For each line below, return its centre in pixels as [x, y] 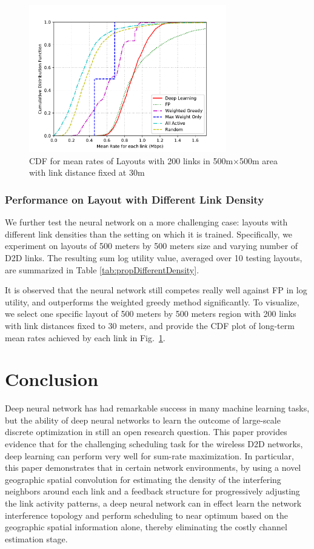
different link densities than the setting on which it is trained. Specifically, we [149, 234]
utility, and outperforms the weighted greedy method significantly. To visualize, [152, 301]
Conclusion [52, 379]
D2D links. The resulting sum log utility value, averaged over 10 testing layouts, [154, 257]
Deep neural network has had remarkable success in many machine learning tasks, [157, 408]
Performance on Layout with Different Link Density [135, 199]
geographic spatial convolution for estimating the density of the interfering [143, 479]
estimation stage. [36, 538]
